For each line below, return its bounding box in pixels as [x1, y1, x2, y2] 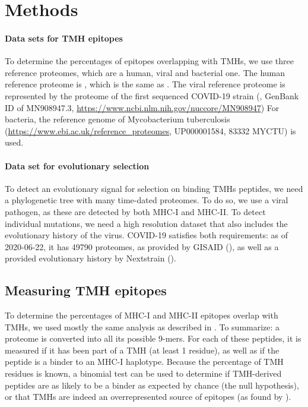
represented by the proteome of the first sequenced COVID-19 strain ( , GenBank [5, 89, 299, 102]
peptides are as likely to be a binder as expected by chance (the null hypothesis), [5, 378, 299, 391]
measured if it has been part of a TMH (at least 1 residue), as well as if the [5, 343, 280, 356]
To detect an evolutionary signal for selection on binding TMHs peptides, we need [5, 182, 303, 194]
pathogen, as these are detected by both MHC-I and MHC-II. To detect [5, 205, 266, 217]
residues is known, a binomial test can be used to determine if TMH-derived [5, 367, 282, 380]
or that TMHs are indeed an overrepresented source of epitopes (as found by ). [5, 390, 291, 403]
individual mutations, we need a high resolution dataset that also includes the [5, 217, 288, 229]
